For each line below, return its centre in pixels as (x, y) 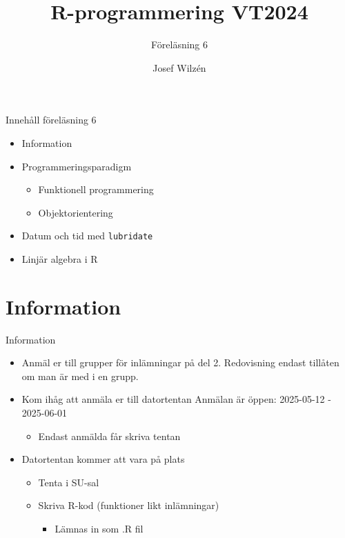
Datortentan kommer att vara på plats (103, 459)
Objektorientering (76, 212)
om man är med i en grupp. (80, 376)
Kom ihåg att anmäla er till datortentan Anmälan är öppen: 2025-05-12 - (176, 399)
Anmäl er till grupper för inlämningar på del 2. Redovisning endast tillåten (180, 362)
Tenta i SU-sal (69, 482)
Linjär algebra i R (60, 258)
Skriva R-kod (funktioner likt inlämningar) (129, 505)
